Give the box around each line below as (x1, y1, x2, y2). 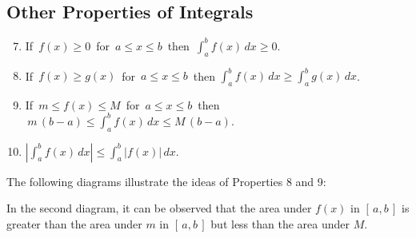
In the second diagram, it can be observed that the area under (6, 200, 312, 216)
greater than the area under (6, 215, 142, 232)
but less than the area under (210, 215, 350, 232)
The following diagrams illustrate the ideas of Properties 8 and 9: (6, 173, 326, 189)
